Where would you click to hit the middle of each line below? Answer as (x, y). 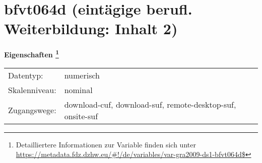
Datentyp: (26, 75)
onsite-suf (81, 116)
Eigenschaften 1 (31, 54)
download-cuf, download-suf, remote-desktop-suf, (150, 104)
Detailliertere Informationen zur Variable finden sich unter (106, 144)
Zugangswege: (32, 110)
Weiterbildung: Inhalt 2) (91, 28)
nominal (78, 90)
